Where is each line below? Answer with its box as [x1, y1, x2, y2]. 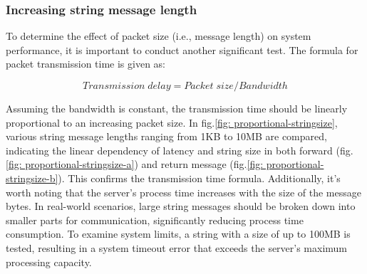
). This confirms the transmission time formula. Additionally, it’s [58, 170, 341, 185]
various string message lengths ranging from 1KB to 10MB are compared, [6, 129, 327, 144]
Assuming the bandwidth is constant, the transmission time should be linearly [6, 101, 348, 115]
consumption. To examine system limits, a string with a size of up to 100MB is [6, 226, 351, 241]
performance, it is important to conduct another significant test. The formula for [6, 42, 358, 57]
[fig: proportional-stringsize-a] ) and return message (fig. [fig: [6, 157, 264, 172]
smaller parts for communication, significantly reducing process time [6, 212, 304, 227]
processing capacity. [6, 254, 92, 269]
